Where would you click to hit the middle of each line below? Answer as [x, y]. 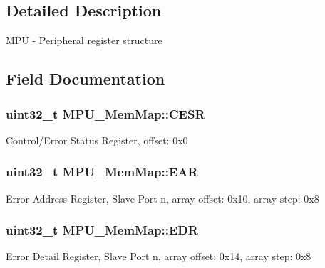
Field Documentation [86, 79]
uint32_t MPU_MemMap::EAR [102, 172]
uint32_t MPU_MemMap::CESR [105, 113]
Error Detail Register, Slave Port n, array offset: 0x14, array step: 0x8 [159, 256]
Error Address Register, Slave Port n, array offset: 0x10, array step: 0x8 [162, 198]
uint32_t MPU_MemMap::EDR [102, 230]
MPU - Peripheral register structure [84, 40]
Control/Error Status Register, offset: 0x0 [97, 140]
